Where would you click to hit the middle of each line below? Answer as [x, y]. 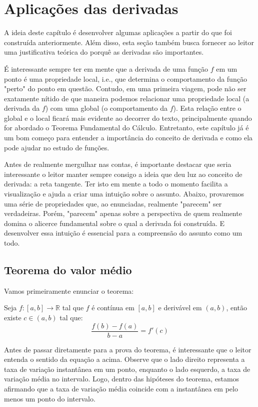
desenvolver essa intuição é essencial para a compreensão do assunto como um [123, 233]
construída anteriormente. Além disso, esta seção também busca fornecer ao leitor [129, 42]
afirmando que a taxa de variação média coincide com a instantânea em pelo [121, 389]
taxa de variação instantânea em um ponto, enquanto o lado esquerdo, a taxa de [127, 369]
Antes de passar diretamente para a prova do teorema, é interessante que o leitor [128, 349]
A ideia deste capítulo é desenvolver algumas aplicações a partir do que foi [118, 32]
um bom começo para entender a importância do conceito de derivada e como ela [128, 138]
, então [237, 308]
